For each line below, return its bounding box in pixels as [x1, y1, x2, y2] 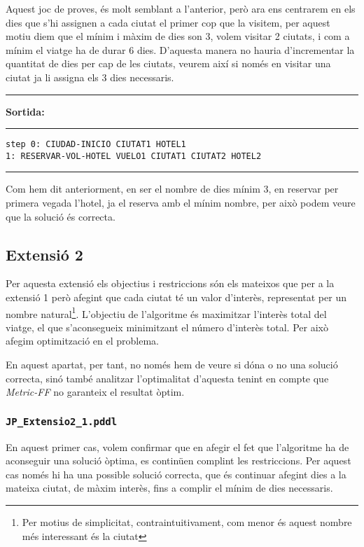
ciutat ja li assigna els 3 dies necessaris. [6, 69, 174, 84]
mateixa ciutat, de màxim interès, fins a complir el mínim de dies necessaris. [6, 480, 333, 495]
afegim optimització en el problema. [6, 333, 159, 348]
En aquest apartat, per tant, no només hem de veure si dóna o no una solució [6, 357, 338, 372]
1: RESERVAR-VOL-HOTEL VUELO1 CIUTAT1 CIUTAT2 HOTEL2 [6, 151, 262, 161]
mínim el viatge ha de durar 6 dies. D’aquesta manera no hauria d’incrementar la [6, 42, 355, 57]
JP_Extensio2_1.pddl [6, 415, 118, 427]
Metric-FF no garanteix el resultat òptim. [6, 385, 185, 399]
